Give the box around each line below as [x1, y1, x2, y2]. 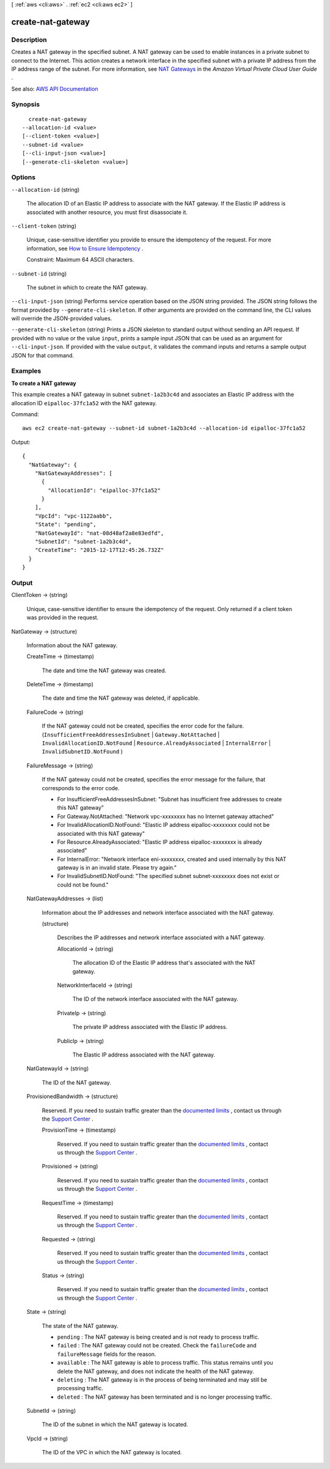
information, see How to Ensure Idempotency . [26, 244, 144, 252]
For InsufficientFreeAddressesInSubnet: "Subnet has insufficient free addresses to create [57, 795, 282, 803]
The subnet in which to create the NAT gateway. [26, 284, 148, 291]
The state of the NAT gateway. [42, 1322, 119, 1329]
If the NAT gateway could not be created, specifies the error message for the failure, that [42, 776, 266, 783]
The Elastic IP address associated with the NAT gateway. [72, 1051, 216, 1058]
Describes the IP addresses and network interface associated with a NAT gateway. [57, 934, 265, 941]
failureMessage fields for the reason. [57, 1350, 156, 1358]
